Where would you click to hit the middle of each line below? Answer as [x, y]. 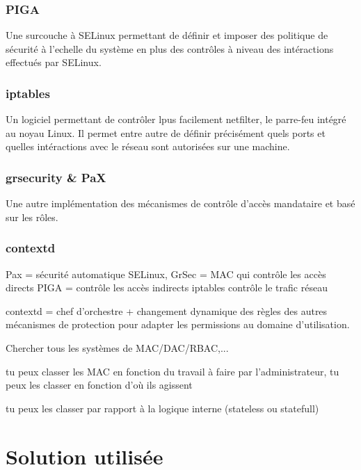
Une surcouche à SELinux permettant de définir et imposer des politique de [167, 35]
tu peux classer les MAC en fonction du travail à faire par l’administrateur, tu [173, 371]
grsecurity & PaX [56, 177]
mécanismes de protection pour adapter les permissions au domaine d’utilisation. [178, 324]
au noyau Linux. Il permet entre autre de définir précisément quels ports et [166, 132]
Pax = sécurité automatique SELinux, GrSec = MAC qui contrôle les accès [166, 274]
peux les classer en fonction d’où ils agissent [99, 385]
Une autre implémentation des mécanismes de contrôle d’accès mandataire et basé [180, 203]
